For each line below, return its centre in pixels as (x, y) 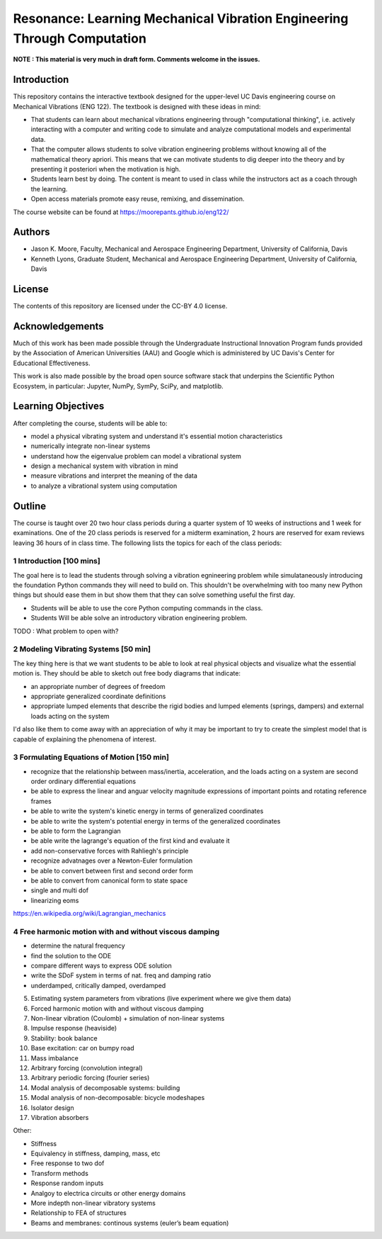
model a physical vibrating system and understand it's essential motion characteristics (157, 436)
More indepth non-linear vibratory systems (93, 1203)
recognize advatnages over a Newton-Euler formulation (112, 860)
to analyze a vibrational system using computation (104, 486)
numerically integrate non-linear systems (91, 446)
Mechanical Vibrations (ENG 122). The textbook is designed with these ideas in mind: (137, 106)
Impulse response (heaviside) (74, 1028)
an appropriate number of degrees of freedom (98, 686)
